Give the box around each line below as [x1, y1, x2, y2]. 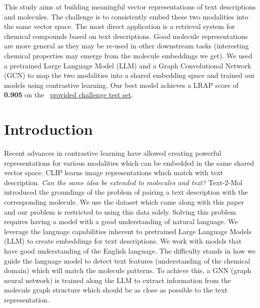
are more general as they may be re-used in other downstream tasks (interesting [4, 40, 249, 51]
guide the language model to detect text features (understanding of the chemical [4, 255, 250, 266]
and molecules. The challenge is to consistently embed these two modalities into [4, 11, 248, 21]
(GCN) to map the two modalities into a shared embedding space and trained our [4, 70, 255, 80]
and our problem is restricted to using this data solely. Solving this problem [4, 206, 236, 217]
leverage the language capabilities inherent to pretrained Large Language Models [4, 226, 252, 236]
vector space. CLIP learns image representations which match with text [4, 167, 223, 178]
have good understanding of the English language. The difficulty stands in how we [4, 246, 256, 256]
